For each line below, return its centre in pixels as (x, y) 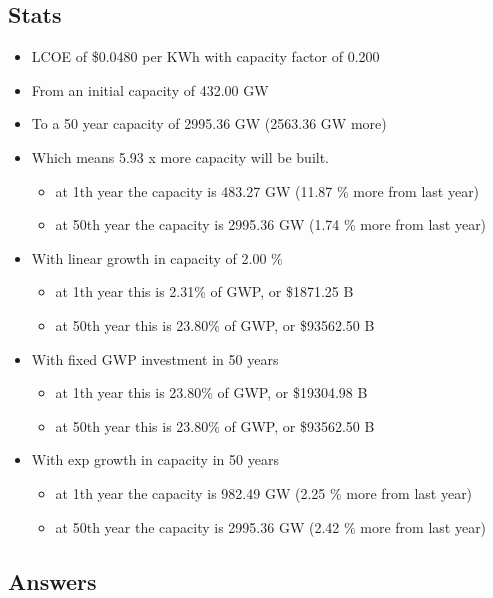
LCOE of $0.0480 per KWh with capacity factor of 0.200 (205, 56)
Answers (52, 580)
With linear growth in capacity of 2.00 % (157, 257)
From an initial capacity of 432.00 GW (150, 89)
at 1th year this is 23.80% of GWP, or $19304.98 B (211, 392)
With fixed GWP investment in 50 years (155, 358)
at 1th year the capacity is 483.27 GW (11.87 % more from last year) (267, 190)
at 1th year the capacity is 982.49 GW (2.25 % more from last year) (264, 492)
